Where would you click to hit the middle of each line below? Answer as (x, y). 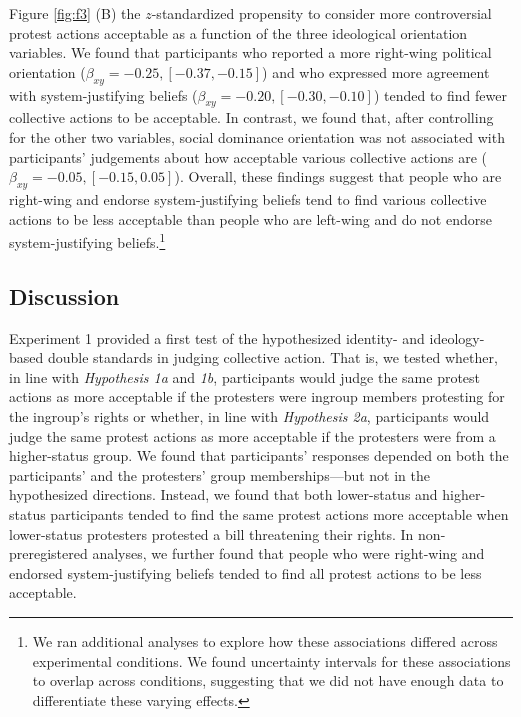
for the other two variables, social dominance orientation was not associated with (257, 136)
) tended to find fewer (440, 94)
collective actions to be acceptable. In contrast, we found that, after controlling (251, 117)
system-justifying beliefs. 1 (87, 240)
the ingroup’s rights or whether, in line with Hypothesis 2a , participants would (249, 415)
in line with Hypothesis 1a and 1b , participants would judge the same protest (245, 376)
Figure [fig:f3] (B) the (75, 13)
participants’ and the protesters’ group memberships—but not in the (220, 474)
